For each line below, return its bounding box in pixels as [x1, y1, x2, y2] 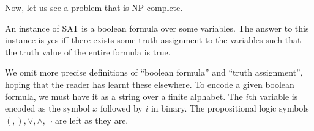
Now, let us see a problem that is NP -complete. [5, 1, 183, 13]
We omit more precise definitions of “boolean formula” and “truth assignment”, [5, 66, 303, 79]
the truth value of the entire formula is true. [5, 45, 171, 58]
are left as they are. [55, 113, 129, 126]
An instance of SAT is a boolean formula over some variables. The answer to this [5, 21, 309, 34]
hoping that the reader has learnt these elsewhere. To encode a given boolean [5, 77, 294, 90]
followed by [100, 102, 143, 115]
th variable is [249, 90, 298, 102]
